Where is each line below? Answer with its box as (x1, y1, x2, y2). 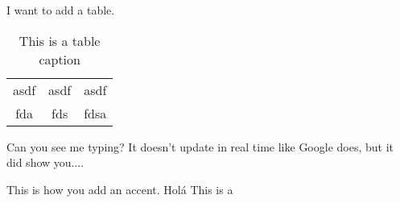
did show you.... (6, 154, 85, 171)
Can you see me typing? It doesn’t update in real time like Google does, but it (6, 138, 394, 155)
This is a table (19, 31, 101, 50)
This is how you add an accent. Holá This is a (6, 180, 233, 197)
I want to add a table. (6, 2, 115, 18)
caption (39, 49, 80, 68)
